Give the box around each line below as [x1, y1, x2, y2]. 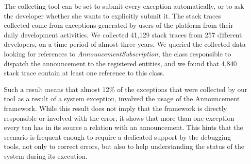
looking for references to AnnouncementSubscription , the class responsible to [4, 48, 231, 58]
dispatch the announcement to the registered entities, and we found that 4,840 [4, 58, 237, 68]
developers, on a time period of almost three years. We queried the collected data [4, 39, 246, 49]
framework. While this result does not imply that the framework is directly [4, 103, 227, 113]
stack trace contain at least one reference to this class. [4, 68, 165, 78]
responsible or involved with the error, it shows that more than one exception [4, 112, 234, 123]
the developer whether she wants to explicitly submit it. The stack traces [4, 10, 221, 20]
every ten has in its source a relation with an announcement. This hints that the [4, 122, 243, 132]
